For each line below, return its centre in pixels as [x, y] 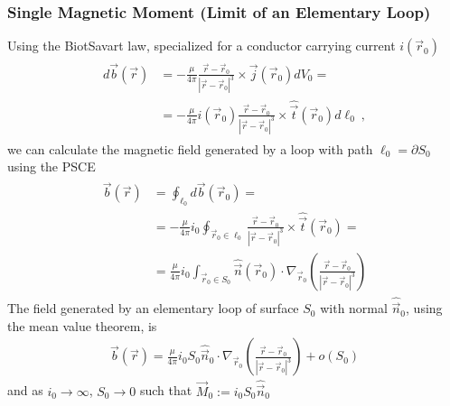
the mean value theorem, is [82, 325]
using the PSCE [52, 166]
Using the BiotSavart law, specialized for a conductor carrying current [202, 46]
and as [25, 390]
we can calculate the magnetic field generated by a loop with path [190, 148]
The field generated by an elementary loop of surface [153, 308]
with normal [354, 308]
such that [166, 390]
